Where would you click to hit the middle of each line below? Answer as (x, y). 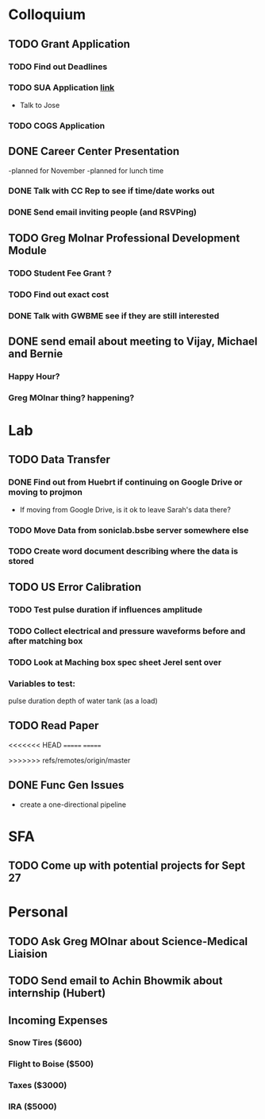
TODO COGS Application (57, 125)
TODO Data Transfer (60, 459)
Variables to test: (42, 683)
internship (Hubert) (57, 993)
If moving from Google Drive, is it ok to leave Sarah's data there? (125, 509)
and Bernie (36, 354)
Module (27, 251)
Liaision (28, 953)
